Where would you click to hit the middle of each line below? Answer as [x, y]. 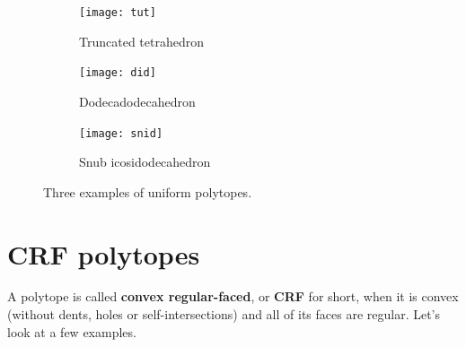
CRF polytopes [104, 253]
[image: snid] [121, 133]
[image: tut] [118, 13]
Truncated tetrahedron [141, 41]
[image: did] [118, 73]
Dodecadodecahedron [137, 101]
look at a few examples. [72, 331]
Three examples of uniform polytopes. [148, 191]
